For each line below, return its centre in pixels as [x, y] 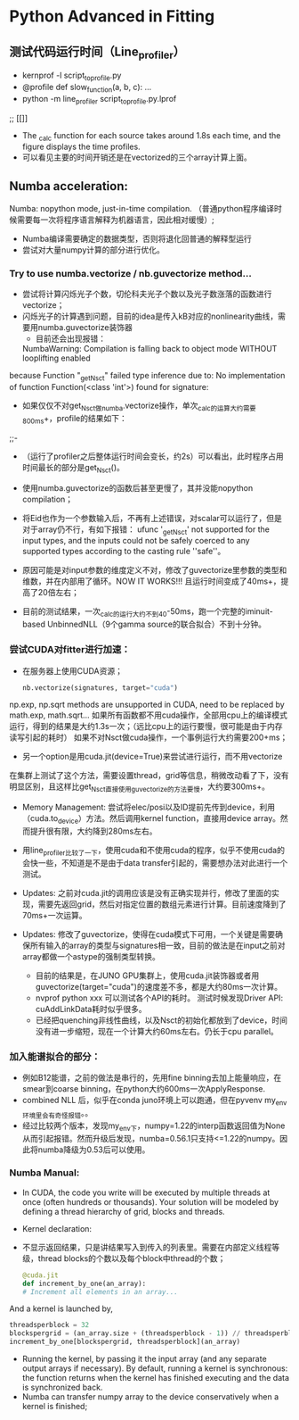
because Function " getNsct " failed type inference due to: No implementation [147, 377]
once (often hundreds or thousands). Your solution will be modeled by [150, 1201]
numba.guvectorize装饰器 [85, 328]
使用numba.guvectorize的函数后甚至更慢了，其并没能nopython [137, 487]
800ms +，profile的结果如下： [74, 419]
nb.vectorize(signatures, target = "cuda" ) [100, 688]
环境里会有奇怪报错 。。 [57, 1113]
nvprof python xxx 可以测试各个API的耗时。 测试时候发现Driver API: [159, 998]
